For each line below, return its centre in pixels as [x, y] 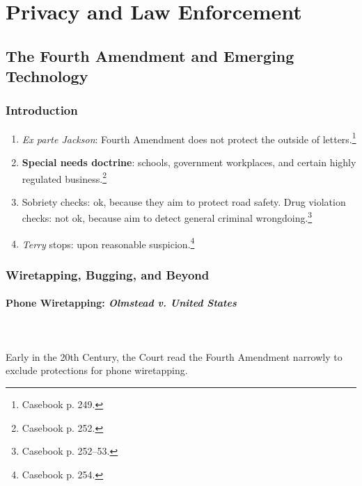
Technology [47, 76]
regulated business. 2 [64, 177]
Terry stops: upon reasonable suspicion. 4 [108, 243]
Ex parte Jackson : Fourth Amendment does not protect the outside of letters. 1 [189, 138]
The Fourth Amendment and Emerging [150, 55]
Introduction [42, 110]
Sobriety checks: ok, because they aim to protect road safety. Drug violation [184, 201]
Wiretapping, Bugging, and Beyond [108, 274]
